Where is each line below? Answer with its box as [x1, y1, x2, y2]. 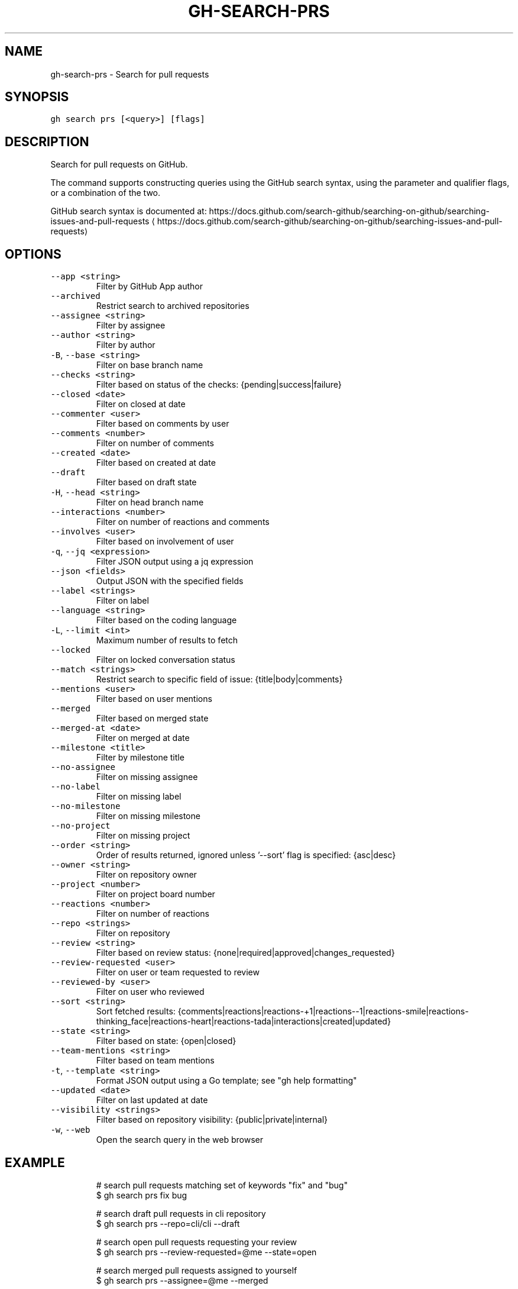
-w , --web [50, 1124, 90, 1135]
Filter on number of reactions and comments [96, 517, 270, 527]
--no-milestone [50, 801, 121, 811]
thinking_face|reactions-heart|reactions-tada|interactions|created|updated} [96, 1016, 391, 1027]
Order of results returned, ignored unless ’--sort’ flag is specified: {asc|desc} [96, 850, 396, 861]
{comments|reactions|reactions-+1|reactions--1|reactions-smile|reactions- [177, 1006, 469, 1017]
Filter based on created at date [96, 457, 216, 468]
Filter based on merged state [96, 713, 209, 724]
